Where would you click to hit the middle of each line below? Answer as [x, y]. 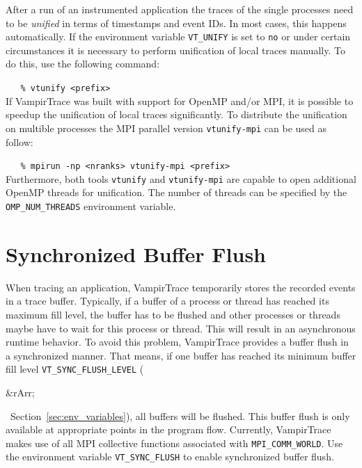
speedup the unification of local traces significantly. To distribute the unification [176, 114]
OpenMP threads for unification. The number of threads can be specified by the [176, 192]
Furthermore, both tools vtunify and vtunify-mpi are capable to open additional [181, 178]
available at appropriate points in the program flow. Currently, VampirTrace [168, 429]
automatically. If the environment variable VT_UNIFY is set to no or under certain [178, 37]
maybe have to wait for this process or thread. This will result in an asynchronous [181, 328]
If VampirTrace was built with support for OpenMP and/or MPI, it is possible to [180, 100]
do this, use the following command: [83, 64]
